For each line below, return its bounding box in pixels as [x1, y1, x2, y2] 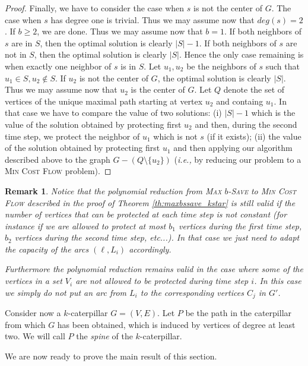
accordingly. [129, 242, 172, 255]
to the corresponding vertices [140, 286, 244, 298]
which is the [251, 106, 296, 119]
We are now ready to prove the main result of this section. [5, 349, 217, 362]
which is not [153, 130, 198, 142]
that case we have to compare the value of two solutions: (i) [5, 106, 222, 119]
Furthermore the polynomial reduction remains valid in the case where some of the [5, 263, 303, 275]
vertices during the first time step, [178, 219, 302, 232]
